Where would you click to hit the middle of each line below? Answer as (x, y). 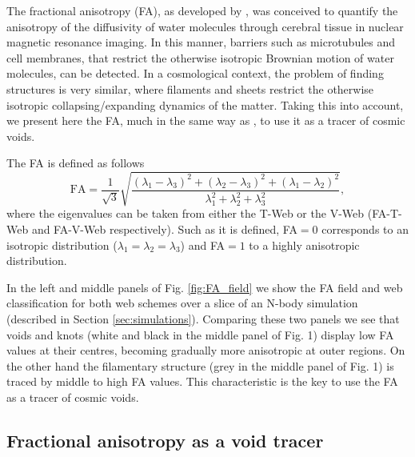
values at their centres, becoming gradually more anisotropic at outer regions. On (206, 350)
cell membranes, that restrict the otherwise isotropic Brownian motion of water (200, 57)
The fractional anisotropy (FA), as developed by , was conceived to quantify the (202, 10)
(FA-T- (385, 213)
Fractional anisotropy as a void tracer (165, 440)
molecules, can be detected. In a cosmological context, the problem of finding (195, 73)
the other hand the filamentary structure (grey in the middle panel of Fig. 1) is (200, 365)
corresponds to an (365, 229)
